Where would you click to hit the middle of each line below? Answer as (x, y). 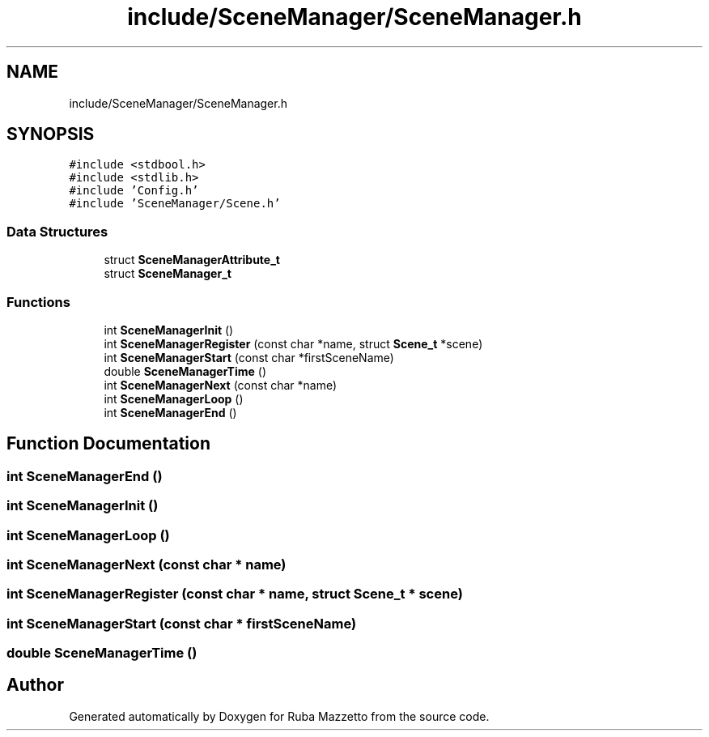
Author (35, 685)
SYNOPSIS (51, 134)
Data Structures (57, 231)
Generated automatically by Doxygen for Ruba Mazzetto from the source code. (279, 716)
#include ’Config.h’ (134, 191)
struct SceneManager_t (168, 274)
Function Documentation (108, 444)
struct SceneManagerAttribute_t (192, 260)
